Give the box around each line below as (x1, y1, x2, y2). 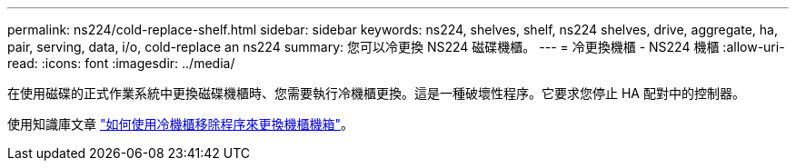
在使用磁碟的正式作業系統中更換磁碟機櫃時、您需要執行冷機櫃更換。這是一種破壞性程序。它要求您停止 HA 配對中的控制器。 (7, 85, 745, 101)
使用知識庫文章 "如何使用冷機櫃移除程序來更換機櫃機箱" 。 (7, 116, 353, 132)
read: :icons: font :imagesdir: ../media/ (7, 55, 235, 71)
